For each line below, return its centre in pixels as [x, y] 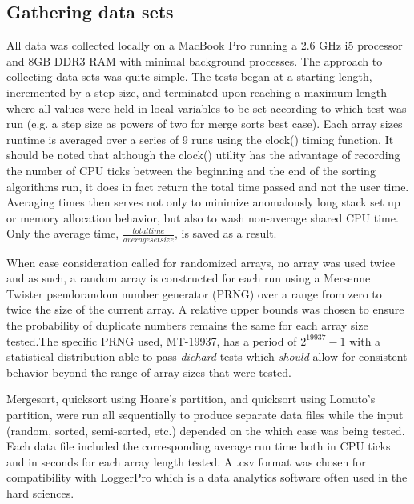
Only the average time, [63, 233]
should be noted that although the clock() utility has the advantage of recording [203, 155]
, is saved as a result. [225, 233]
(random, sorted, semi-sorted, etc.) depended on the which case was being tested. [206, 430]
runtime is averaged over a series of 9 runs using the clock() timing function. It [200, 139]
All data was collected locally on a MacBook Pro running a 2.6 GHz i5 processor [205, 45]
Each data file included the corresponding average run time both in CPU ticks [199, 446]
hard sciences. [40, 492]
